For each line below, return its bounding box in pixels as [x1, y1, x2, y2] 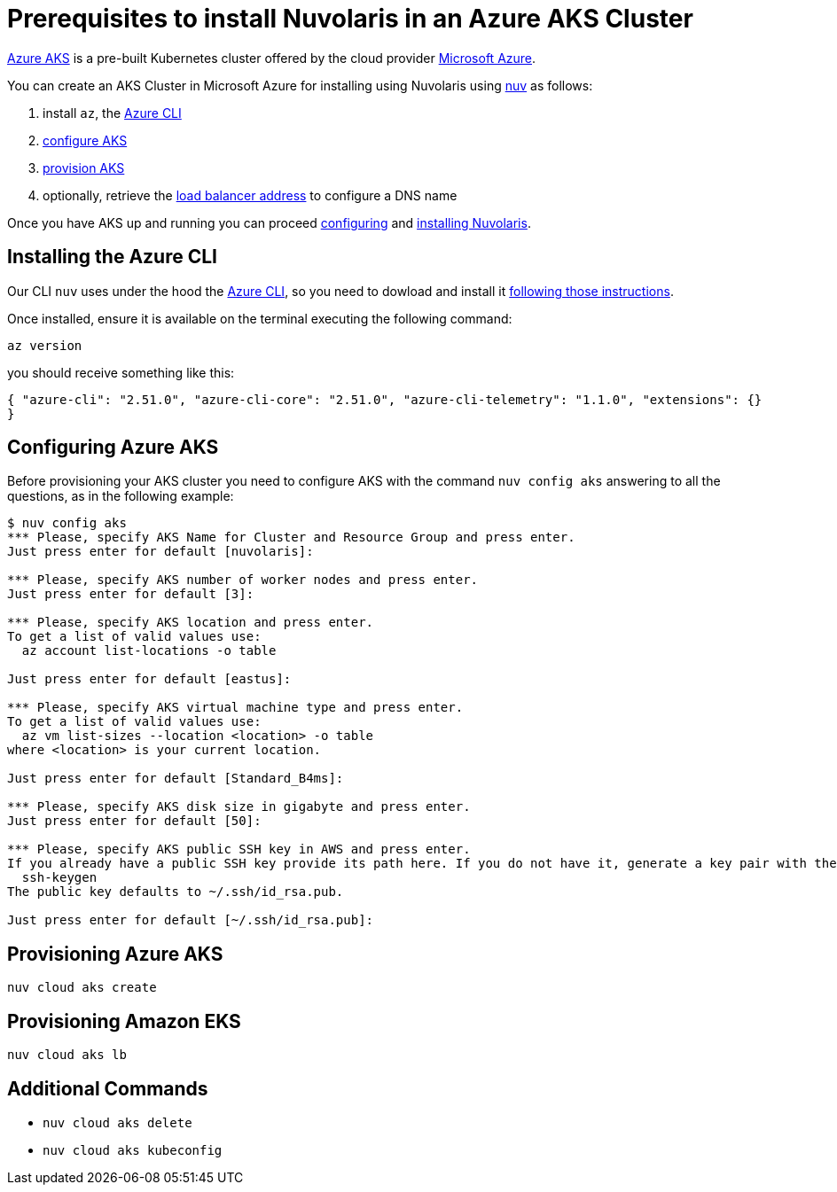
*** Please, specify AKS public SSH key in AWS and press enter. [7, 842, 471, 857]
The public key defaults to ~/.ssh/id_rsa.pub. [7, 884, 344, 900]
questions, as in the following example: [7, 488, 234, 504]
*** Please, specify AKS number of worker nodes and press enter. [7, 573, 479, 588]
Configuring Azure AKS [7, 436, 219, 459]
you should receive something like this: [7, 364, 235, 380]
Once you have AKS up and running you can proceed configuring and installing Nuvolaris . [7, 214, 531, 230]
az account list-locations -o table [21, 643, 277, 658]
